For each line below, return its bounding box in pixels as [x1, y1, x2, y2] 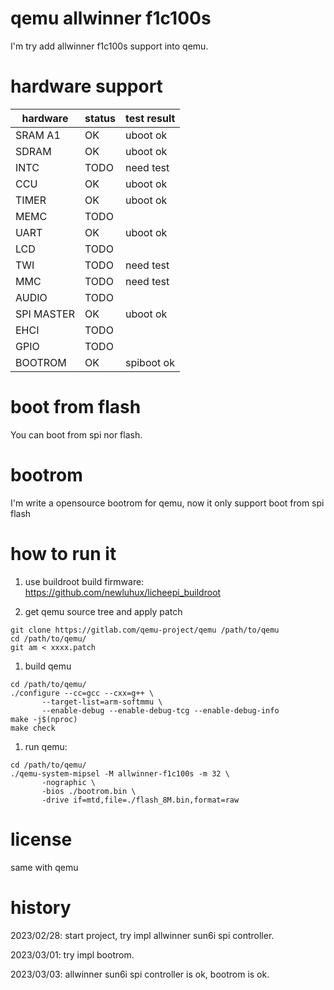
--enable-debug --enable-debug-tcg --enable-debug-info [41, 705, 280, 716]
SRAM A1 [15, 128, 61, 142]
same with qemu [10, 861, 79, 873]
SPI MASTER [15, 307, 75, 321]
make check [10, 723, 56, 733]
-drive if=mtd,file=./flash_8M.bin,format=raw [41, 795, 240, 805]
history [10, 896, 72, 919]
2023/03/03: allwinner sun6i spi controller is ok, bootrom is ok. [10, 968, 270, 980]
